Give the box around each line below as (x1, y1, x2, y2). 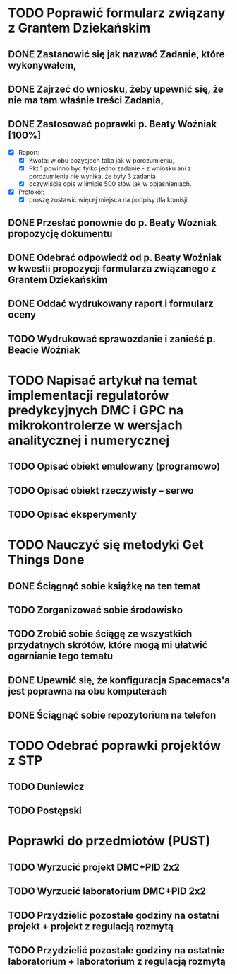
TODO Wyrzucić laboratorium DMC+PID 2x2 (8, 886, 207, 898)
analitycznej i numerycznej (8, 432, 170, 448)
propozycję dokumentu (8, 228, 113, 240)
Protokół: (18, 187, 45, 196)
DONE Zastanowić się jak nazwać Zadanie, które (8, 48, 225, 60)
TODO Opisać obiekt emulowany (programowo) (8, 460, 221, 472)
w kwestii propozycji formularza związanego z (8, 262, 217, 274)
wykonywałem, (8, 59, 77, 71)
